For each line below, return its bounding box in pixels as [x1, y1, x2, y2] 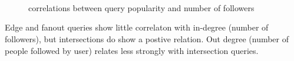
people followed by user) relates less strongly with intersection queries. [5, 44, 259, 56]
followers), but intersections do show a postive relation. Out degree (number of [5, 32, 289, 45]
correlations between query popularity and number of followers [28, 1, 255, 13]
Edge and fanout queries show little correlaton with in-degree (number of [5, 21, 269, 33]
